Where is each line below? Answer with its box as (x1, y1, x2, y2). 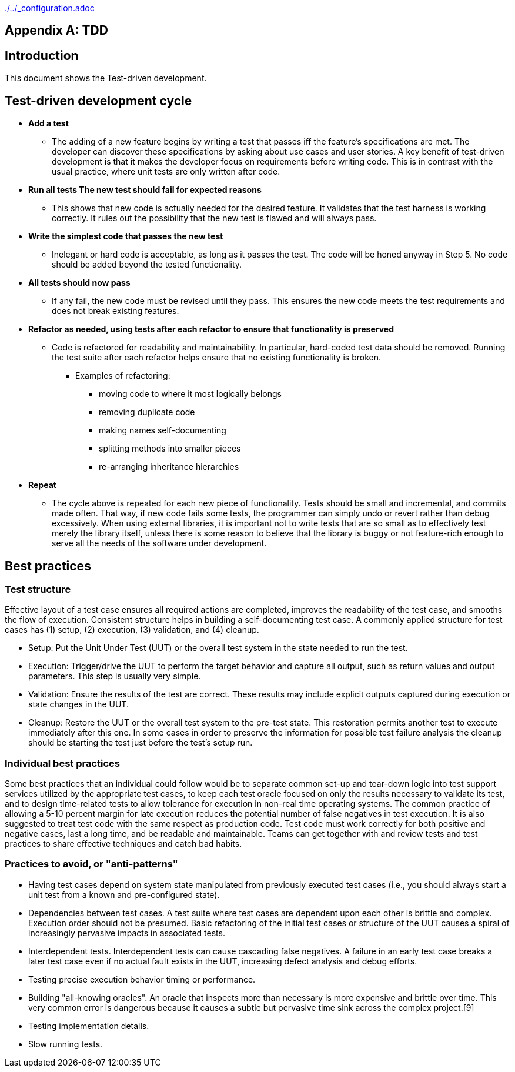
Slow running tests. (28, 1038, 103, 1049)
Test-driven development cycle (5, 93, 192, 108)
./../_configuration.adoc (5, 3, 95, 13)
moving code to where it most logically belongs (99, 389, 282, 399)
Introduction (5, 48, 79, 63)
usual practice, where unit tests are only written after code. (52, 166, 280, 177)
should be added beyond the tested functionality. (52, 259, 242, 270)
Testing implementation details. (28, 1020, 149, 1031)
